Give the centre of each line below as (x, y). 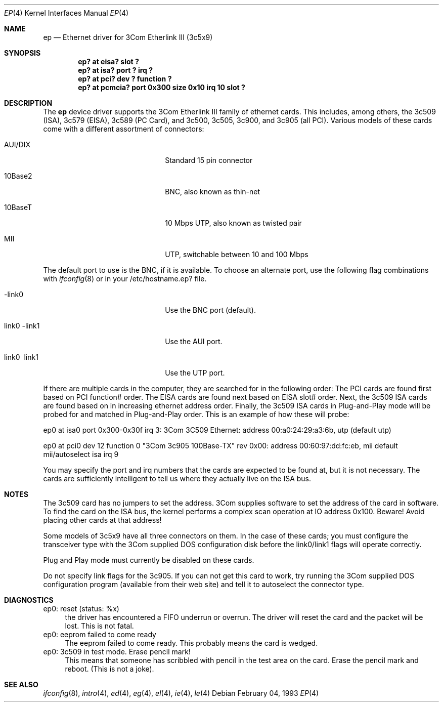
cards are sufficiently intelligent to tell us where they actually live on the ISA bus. (177, 479)
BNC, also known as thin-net (212, 192)
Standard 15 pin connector (209, 160)
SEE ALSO (21, 684)
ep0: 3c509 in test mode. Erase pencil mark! (117, 652)
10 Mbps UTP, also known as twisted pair (233, 223)
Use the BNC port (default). (210, 310)
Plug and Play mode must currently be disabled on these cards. (149, 560)
